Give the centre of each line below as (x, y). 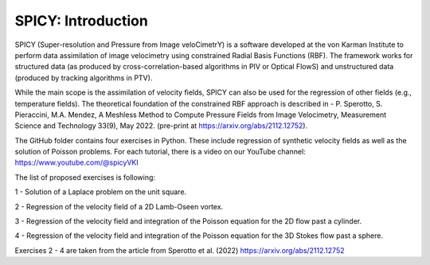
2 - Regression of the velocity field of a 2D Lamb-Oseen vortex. (119, 206)
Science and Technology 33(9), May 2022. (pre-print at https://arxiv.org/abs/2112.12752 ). (161, 126)
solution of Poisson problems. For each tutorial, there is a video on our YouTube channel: (160, 152)
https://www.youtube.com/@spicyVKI (76, 162)
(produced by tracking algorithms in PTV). (84, 78)
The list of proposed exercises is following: (85, 177)
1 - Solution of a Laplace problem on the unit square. (101, 192)
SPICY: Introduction (82, 21)
